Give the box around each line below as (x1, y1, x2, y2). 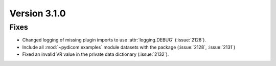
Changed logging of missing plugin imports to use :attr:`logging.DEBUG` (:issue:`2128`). (22, 37, 206, 43)
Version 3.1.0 (9, 8, 66, 19)
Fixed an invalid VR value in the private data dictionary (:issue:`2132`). (22, 51, 169, 57)
